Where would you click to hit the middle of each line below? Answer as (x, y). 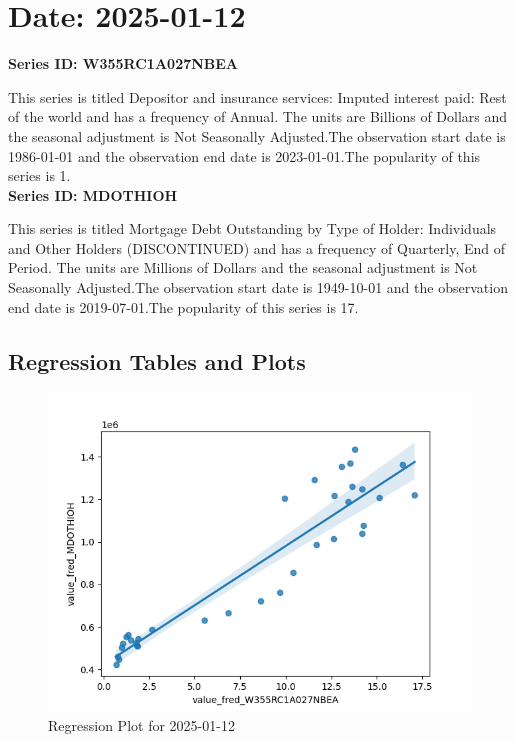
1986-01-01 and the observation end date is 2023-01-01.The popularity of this (244, 155)
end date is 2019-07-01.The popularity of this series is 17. (183, 306)
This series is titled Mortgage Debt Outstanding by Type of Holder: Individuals (252, 228)
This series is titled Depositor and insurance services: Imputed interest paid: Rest (257, 96)
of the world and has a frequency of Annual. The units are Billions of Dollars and (258, 116)
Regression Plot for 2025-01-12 (141, 725)
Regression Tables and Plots (157, 360)
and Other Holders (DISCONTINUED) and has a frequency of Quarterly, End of (257, 247)
